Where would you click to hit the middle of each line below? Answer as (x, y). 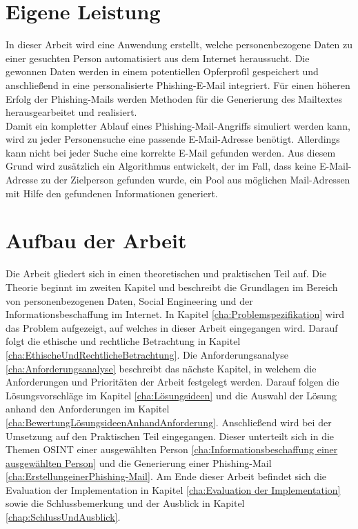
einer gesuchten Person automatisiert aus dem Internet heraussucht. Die (158, 58)
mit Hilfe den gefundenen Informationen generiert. (112, 193)
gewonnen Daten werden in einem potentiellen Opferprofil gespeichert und (162, 71)
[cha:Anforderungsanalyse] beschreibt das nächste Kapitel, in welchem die (161, 368)
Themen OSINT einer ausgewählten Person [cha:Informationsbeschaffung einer (172, 449)
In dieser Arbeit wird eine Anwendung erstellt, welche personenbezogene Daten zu (179, 44)
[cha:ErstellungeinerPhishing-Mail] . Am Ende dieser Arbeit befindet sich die (166, 476)
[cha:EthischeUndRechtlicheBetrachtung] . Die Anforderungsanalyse (147, 354)
